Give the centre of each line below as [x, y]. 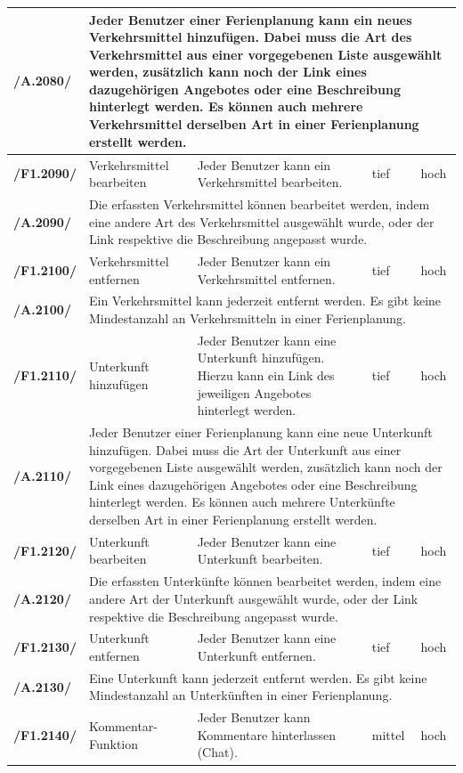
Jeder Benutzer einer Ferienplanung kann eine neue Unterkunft [260, 432]
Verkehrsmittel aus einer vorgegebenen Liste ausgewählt [265, 54]
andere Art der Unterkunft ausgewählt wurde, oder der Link [253, 598]
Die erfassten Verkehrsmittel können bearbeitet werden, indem [259, 203]
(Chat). [217, 752]
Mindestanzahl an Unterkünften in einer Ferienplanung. [240, 695]
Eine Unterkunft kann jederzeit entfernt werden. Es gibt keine [258, 677]
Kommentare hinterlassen [267, 734]
